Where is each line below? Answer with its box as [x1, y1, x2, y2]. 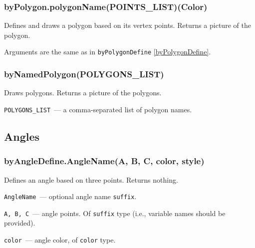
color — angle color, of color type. [4, 235, 116, 245]
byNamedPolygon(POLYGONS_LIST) [4, 67, 164, 80]
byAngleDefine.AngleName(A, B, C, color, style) [4, 155, 205, 167]
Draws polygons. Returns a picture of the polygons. [4, 87, 162, 98]
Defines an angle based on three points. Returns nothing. [4, 174, 178, 185]
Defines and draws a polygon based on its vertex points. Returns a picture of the [4, 20, 251, 30]
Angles [4, 128, 40, 144]
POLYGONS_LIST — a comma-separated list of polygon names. [4, 104, 192, 114]
